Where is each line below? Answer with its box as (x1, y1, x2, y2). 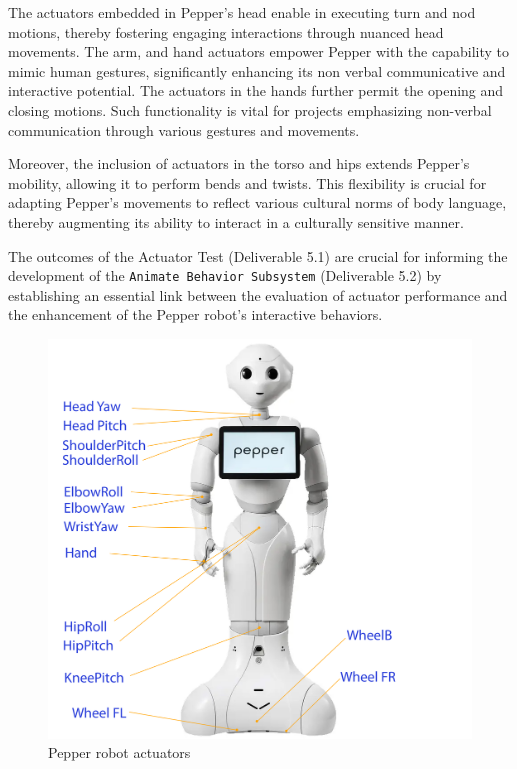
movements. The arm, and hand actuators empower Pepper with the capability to (8, 41, 509, 62)
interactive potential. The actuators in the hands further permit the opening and (8, 80, 504, 101)
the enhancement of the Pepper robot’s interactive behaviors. (8, 304, 383, 325)
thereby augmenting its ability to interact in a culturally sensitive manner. (8, 211, 464, 232)
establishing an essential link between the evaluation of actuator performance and (8, 284, 508, 305)
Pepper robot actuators (48, 742, 191, 763)
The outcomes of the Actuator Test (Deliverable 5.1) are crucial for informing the (8, 245, 508, 266)
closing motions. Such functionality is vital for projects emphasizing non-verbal (8, 99, 492, 120)
